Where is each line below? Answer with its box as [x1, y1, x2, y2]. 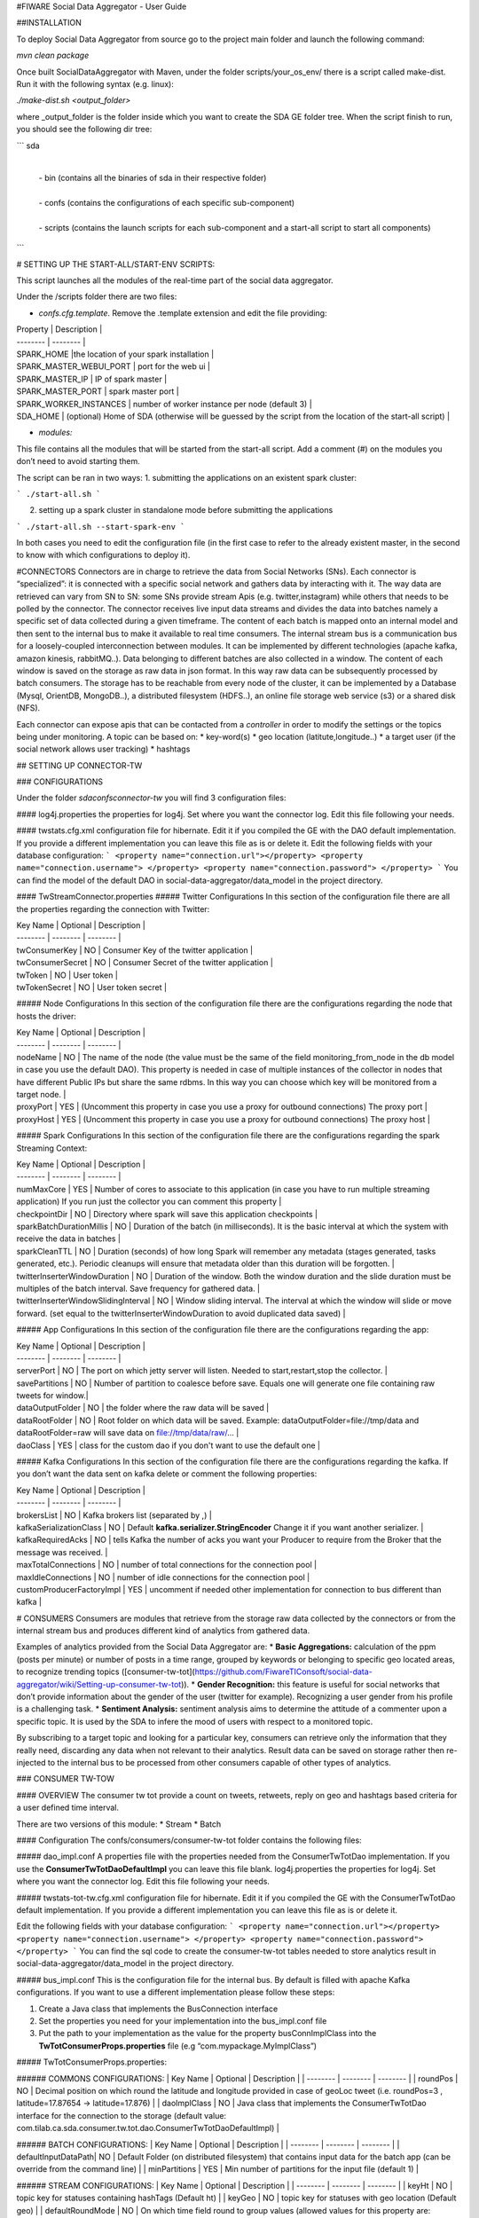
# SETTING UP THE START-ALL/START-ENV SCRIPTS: [16, 258, 216, 270]
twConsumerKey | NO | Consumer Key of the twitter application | [16, 945, 253, 956]
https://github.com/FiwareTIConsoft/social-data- [194, 1666, 373, 1677]
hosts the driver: [16, 1011, 77, 1021]
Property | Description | [16, 324, 103, 334]
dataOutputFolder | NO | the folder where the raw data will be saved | [16, 1403, 270, 1413]
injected [16, 1758, 46, 1767]
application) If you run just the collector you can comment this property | [16, 1196, 282, 1207]
